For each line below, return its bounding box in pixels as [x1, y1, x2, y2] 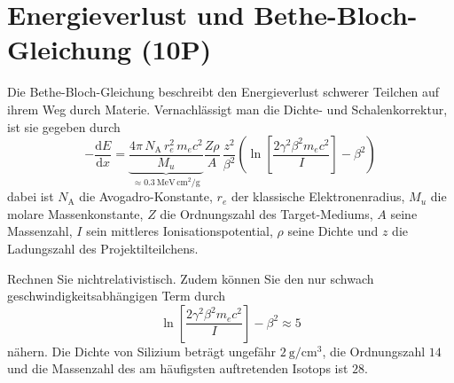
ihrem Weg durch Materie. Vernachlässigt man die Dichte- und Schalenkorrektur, [7, 99, 448, 118]
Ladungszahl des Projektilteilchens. [7, 238, 199, 257]
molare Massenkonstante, [7, 204, 144, 223]
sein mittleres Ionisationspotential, [86, 222, 273, 240]
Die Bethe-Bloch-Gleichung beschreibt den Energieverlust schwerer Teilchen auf [7, 82, 439, 101]
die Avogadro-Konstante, [79, 187, 213, 206]
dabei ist [7, 187, 54, 206]
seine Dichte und [287, 222, 379, 240]
